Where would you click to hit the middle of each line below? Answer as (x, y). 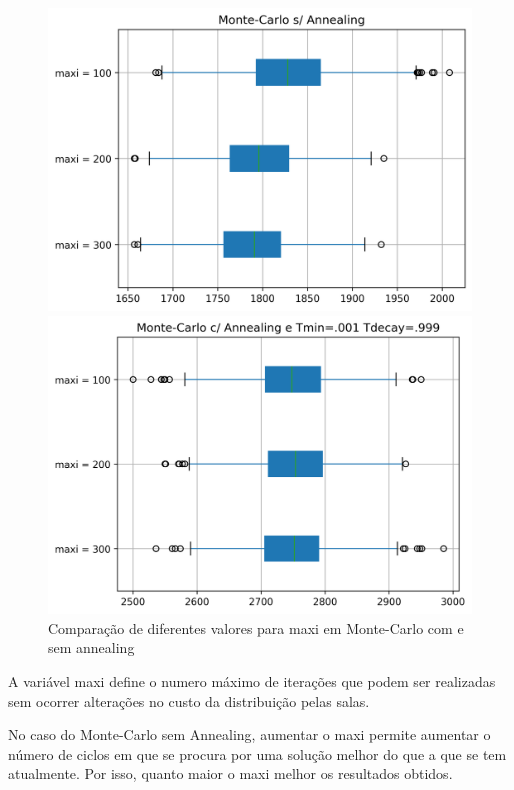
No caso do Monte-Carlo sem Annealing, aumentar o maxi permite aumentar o (249, 734)
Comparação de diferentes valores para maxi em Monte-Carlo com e (256, 627)
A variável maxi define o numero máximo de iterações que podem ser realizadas (252, 681)
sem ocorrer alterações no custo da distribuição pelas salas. (189, 700)
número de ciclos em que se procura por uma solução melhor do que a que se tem (257, 753)
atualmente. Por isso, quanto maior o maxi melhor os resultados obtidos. (230, 773)
